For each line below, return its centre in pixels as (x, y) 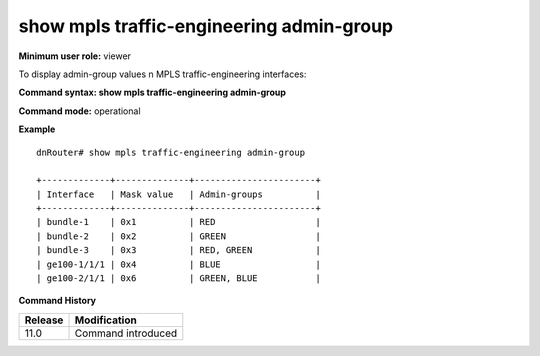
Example (37, 129)
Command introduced (126, 333)
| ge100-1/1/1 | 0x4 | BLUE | (179, 264)
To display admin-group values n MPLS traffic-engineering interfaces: (162, 74)
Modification (105, 320)
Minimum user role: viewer (75, 56)
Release (44, 320)
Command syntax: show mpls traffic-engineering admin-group (152, 92)
